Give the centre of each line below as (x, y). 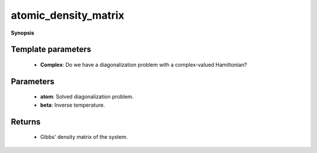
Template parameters (51, 50)
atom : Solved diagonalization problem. (87, 97)
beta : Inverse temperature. (72, 105)
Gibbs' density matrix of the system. (84, 137)
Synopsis (23, 33)
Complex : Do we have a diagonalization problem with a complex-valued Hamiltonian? (144, 64)
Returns (26, 122)
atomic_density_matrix (68, 15)
